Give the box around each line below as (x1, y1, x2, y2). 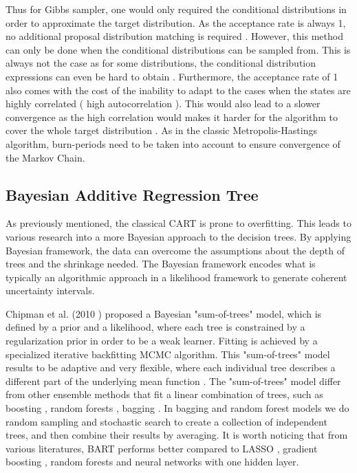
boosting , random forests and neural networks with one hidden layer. (6, 454, 299, 469)
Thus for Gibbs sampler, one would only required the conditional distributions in (6, 2, 347, 16)
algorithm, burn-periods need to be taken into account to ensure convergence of (6, 136, 340, 151)
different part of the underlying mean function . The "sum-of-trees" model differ (6, 373, 341, 388)
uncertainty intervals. (6, 283, 95, 298)
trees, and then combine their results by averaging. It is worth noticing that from (6, 428, 348, 442)
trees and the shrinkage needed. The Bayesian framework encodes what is (6, 256, 316, 271)
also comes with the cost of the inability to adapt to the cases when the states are (6, 82, 351, 97)
